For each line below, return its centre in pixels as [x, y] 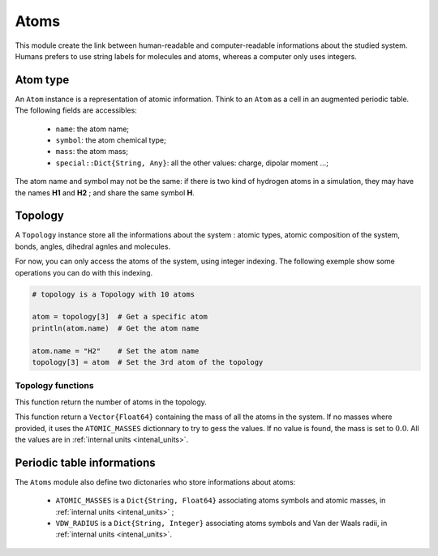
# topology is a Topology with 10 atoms [113, 294]
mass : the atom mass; [92, 152]
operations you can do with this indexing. [84, 272]
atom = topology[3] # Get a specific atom [120, 317]
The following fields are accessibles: [76, 110]
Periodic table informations [85, 462]
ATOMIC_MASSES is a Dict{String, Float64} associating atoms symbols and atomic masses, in [221, 500]
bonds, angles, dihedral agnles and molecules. [92, 246]
